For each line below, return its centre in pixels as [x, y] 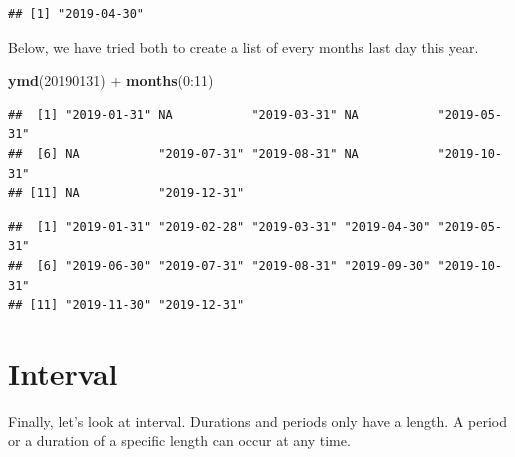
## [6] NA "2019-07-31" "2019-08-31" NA [183, 153]
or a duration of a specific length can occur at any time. [179, 440]
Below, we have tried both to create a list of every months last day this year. [243, 46]
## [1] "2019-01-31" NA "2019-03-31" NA [183, 114]
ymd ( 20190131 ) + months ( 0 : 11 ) [111, 80]
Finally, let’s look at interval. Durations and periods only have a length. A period [258, 420]
